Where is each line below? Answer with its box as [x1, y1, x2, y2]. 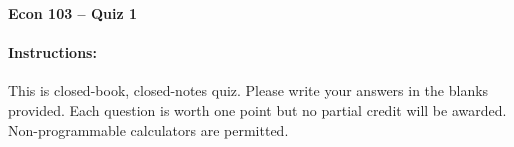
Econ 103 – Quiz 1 [8, 3, 138, 23]
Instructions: [8, 42, 97, 63]
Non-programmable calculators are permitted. [8, 119, 289, 140]
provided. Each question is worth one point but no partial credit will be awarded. [8, 99, 507, 120]
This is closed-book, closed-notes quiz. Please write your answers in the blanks [8, 80, 489, 101]
